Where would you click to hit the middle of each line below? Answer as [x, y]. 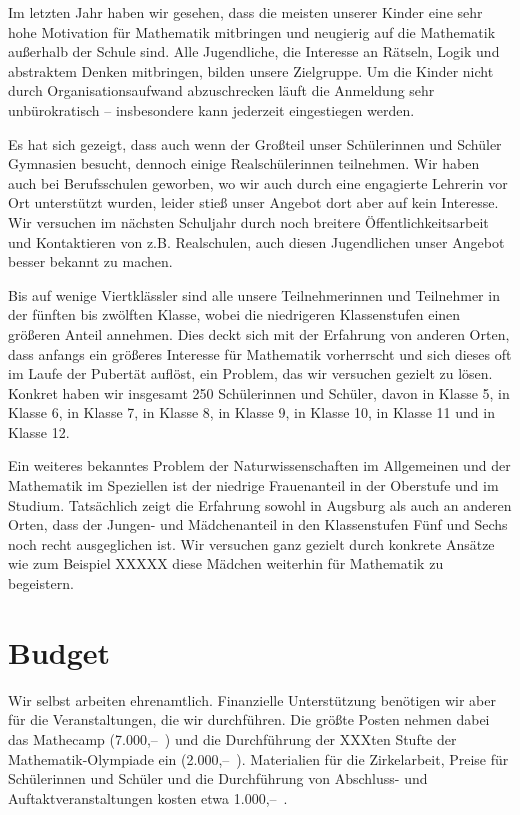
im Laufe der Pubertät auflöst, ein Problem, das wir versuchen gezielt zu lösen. [250, 373]
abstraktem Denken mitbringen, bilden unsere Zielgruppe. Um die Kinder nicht [251, 70]
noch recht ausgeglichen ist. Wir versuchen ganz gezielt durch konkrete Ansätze [251, 543]
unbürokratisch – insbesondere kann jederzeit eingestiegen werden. [211, 109]
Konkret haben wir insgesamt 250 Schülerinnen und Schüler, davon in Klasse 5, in [259, 392]
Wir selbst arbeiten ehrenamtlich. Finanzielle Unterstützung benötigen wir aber [252, 699]
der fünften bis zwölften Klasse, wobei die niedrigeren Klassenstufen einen [234, 314]
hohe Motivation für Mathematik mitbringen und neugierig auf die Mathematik [252, 31]
